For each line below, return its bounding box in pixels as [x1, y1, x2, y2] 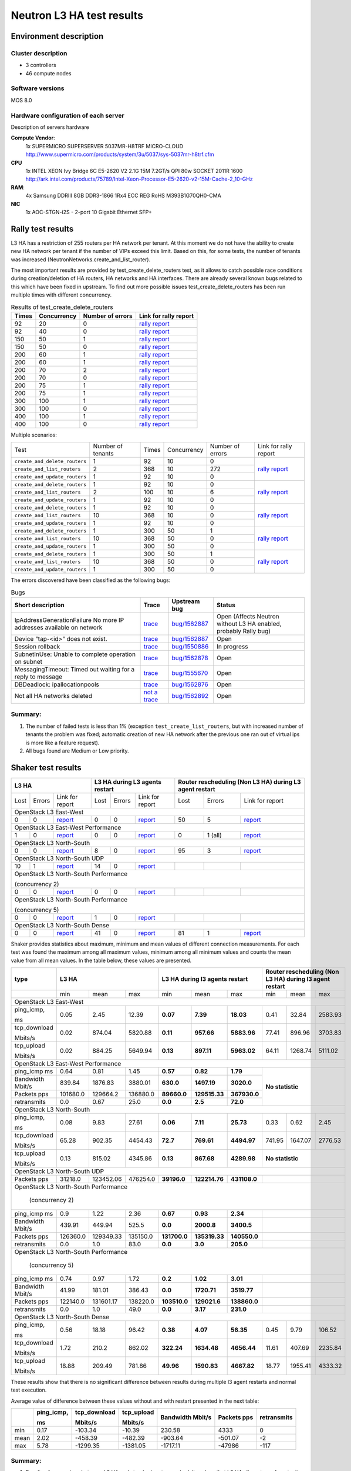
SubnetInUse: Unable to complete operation [14, 650, 136, 658]
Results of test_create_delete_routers [11, 303, 114, 311]
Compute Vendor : [11, 134, 55, 141]
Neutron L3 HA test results [11, 9, 144, 22]
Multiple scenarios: [11, 431, 57, 438]
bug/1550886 [171, 643, 209, 651]
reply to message [14, 673, 63, 681]
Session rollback [14, 643, 60, 651]
